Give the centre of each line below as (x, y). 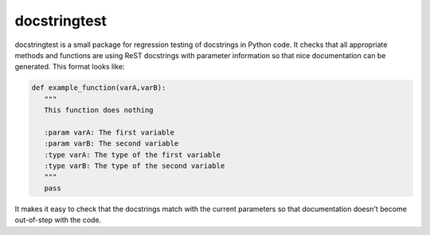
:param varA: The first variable (109, 132)
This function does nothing (99, 110)
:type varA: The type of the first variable (132, 155)
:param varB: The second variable (111, 144)
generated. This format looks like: (70, 67)
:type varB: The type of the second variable (135, 166)
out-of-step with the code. (58, 220)
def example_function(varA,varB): (99, 88)
